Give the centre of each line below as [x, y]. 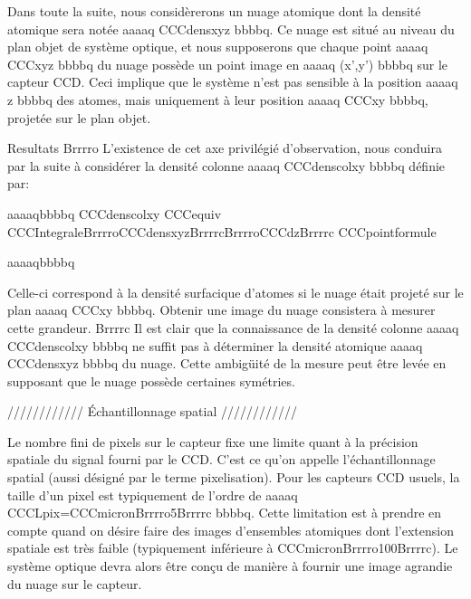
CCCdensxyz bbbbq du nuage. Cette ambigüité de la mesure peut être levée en [227, 363]
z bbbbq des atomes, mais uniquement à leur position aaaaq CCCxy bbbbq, [218, 99]
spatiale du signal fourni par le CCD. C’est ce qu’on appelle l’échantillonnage [221, 459]
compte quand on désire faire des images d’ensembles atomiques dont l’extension [231, 530]
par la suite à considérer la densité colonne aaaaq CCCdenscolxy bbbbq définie [226, 165]
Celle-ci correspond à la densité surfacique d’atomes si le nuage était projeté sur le [235, 292]
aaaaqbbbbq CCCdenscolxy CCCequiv [115, 213]
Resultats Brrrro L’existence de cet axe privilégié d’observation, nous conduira [225, 148]
